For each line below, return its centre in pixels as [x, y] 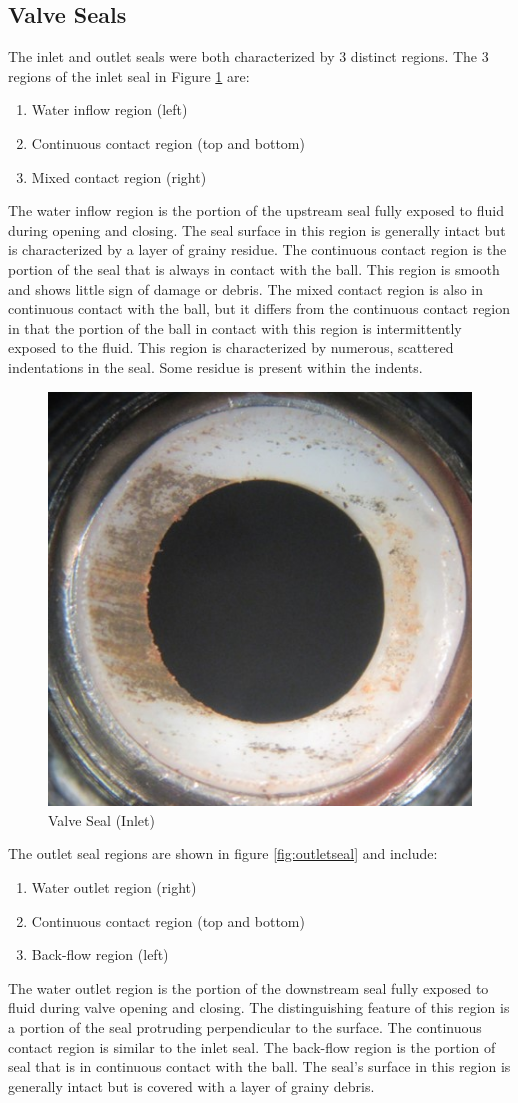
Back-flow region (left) [100, 954]
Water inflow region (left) [109, 109]
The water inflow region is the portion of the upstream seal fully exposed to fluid [256, 210]
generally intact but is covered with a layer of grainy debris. [191, 1085]
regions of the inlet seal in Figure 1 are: [129, 75]
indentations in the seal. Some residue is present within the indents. [215, 366]
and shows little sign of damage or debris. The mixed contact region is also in [245, 288]
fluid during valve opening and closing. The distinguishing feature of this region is [259, 1007]
